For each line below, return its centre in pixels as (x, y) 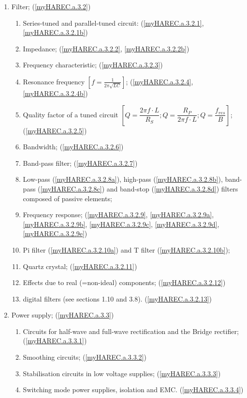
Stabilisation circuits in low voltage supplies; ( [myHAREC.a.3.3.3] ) (122, 373)
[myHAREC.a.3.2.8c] (71, 188)
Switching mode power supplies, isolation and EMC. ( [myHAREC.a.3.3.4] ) (133, 390)
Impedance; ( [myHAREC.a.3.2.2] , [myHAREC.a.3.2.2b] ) (106, 48)
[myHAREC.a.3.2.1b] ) (55, 32)
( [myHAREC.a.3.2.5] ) (55, 130)
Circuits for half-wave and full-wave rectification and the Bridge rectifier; (131, 331)
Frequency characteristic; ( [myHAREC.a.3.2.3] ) (93, 65)
